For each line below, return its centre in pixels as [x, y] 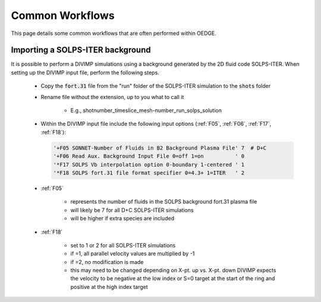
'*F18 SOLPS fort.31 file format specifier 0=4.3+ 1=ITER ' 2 [149, 173]
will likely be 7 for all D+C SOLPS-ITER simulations [132, 210]
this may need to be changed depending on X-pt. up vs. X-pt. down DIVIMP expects [173, 271]
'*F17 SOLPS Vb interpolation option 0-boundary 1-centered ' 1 [149, 164]
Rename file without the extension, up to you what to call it [112, 97]
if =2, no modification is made [107, 262]
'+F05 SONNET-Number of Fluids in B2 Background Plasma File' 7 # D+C [160, 148]
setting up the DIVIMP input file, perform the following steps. [85, 72]
